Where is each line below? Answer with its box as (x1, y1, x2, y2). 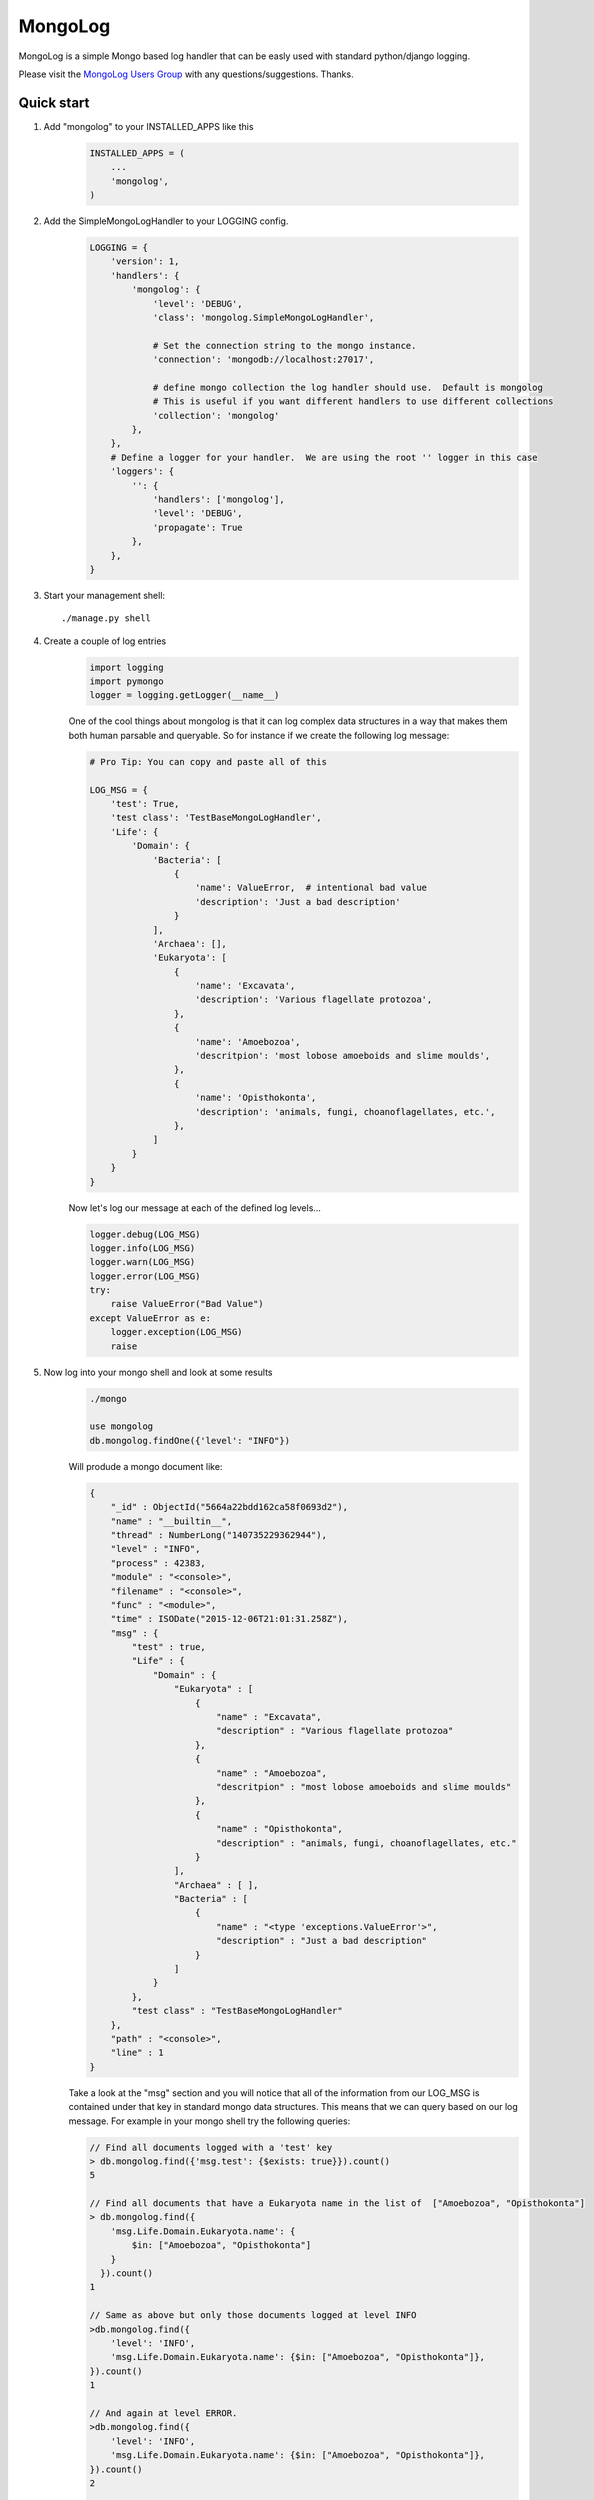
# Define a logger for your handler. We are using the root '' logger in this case (110, 451, 539, 463)
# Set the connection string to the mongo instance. (152, 340, 417, 351)
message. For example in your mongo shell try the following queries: (68, 2115, 351, 2127)
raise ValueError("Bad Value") (110, 1298, 264, 1310)
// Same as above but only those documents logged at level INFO (89, 2310, 417, 2321)
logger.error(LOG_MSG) (89, 1270, 201, 1282)
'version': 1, (110, 256, 180, 267)
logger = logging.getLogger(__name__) (89, 690, 280, 701)
